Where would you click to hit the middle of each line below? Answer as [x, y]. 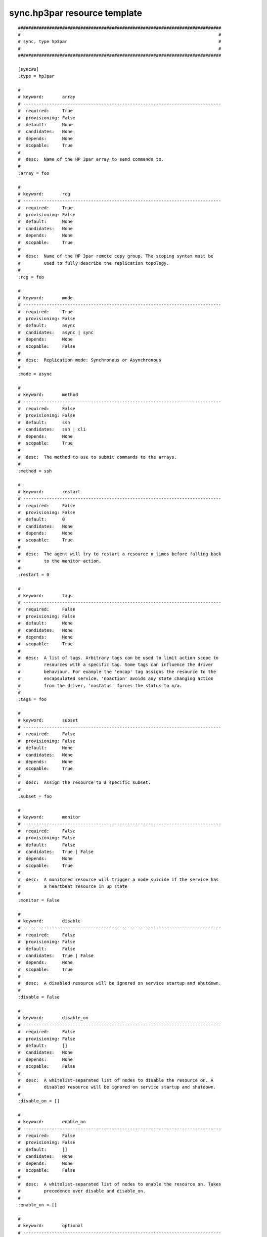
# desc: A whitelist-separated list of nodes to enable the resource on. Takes [120, 1184]
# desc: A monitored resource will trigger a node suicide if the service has [118, 879]
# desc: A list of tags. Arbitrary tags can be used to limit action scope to [118, 658]
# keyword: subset [48, 720]
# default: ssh [44, 422]
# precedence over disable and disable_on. [82, 1191]
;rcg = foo [31, 277]
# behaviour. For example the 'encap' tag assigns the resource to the [117, 671]
